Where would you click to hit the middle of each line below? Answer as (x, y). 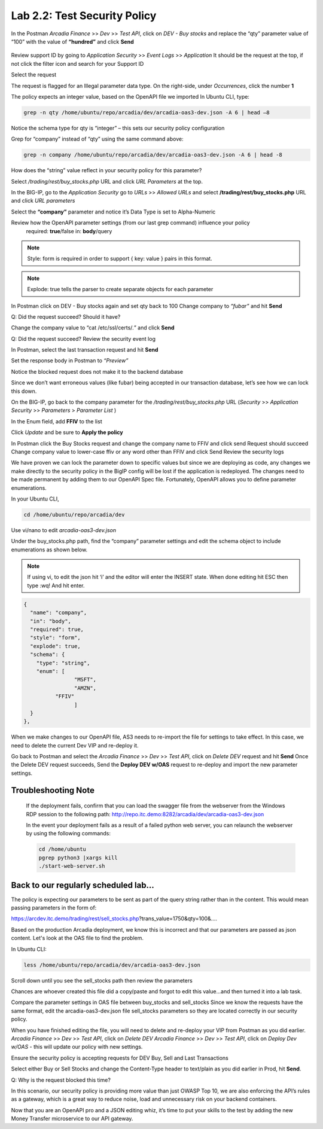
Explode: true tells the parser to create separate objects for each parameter (120, 289)
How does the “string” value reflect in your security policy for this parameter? (106, 170)
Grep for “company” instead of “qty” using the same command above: (97, 139)
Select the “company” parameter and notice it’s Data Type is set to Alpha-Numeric (113, 212)
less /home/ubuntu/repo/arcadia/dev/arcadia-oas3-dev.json (112, 965)
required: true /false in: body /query (69, 231)
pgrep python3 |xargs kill (78, 858)
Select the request (34, 75)
